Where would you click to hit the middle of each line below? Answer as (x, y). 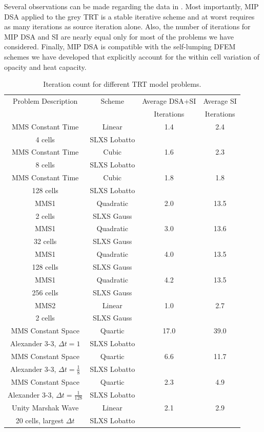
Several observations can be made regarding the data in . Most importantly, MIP (131, 6)
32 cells (45, 241)
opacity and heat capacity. (45, 67)
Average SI (220, 101)
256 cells (45, 292)
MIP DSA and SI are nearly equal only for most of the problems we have (119, 36)
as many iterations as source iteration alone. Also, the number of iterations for (127, 26)
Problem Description (45, 101)
